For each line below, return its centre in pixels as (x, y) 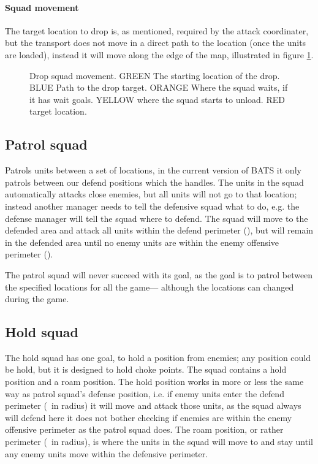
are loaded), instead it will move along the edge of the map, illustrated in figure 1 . (159, 54)
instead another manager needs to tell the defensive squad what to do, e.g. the (152, 206)
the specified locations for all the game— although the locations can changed (150, 287)
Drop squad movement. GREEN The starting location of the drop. (155, 75)
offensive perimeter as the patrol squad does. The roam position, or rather (144, 429)
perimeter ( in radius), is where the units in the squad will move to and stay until (159, 442)
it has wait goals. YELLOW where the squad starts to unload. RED (157, 99)
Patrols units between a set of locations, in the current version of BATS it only (153, 170)
